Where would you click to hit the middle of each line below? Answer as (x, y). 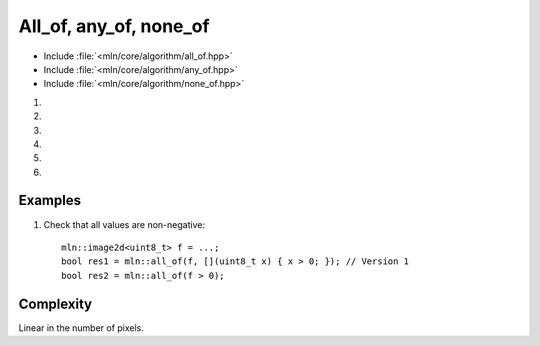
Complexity (55, 303)
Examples (50, 200)
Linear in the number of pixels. (81, 327)
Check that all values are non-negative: (124, 224)
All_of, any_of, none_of (114, 26)
